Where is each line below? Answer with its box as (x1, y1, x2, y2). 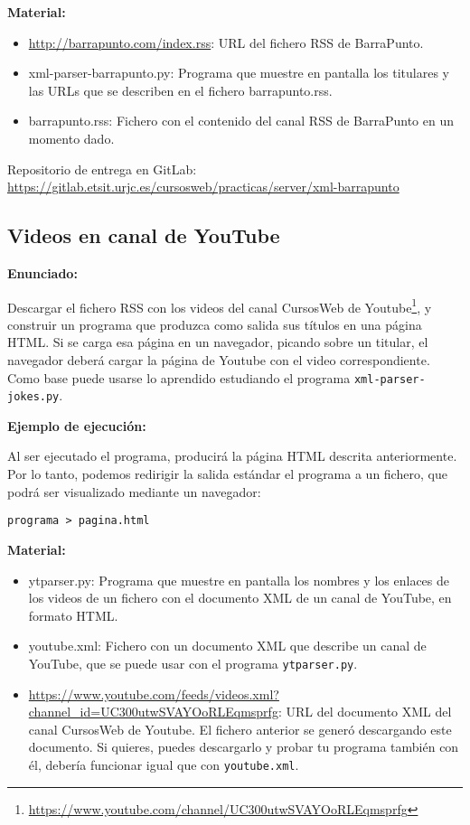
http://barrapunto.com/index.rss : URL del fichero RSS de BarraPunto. (28, 33, 424, 52)
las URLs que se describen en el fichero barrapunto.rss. (28, 80, 333, 99)
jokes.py (7, 390, 60, 404)
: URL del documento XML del (277, 702, 452, 721)
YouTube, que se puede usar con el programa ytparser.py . (28, 653, 358, 672)
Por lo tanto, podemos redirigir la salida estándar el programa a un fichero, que (7, 464, 447, 483)
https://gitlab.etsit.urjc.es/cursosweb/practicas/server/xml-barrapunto (7, 177, 399, 196)
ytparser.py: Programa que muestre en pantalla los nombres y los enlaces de (28, 570, 449, 589)
